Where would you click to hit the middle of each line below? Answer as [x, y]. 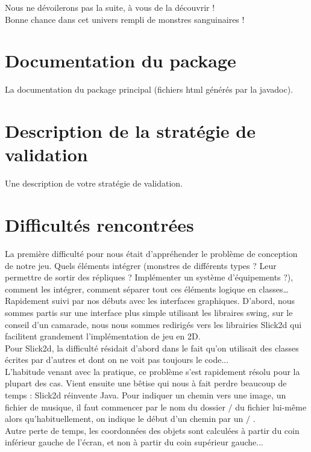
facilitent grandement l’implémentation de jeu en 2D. [103, 336]
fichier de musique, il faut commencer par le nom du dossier [115, 407]
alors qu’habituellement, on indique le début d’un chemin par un [124, 419]
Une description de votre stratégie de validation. [94, 183]
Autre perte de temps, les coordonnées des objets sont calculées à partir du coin [152, 430]
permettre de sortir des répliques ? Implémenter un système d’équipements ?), [149, 277]
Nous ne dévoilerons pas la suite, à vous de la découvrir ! [110, 7]
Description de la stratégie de [130, 131]
